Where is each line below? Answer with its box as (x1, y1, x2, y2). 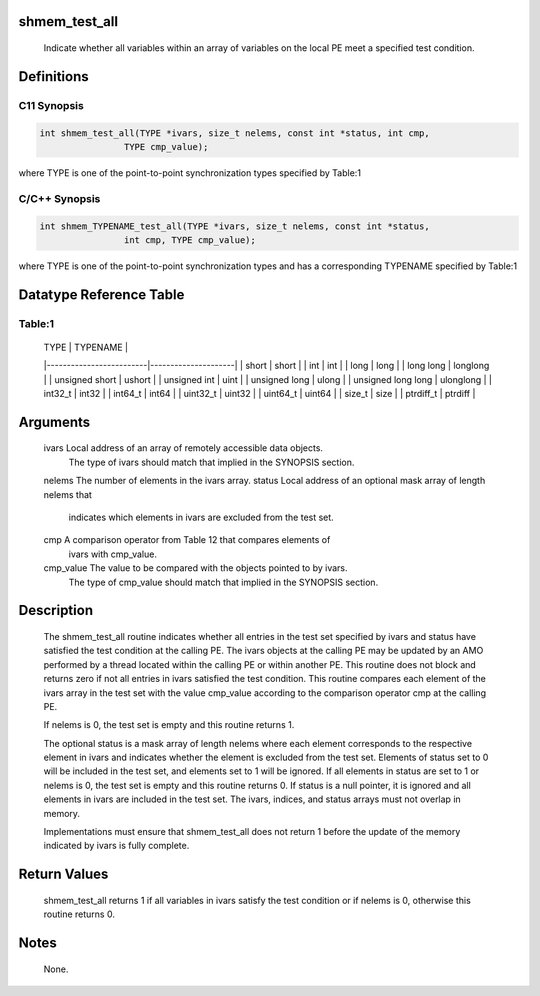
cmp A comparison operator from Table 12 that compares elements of (43, 534, 331, 546)
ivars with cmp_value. (68, 548, 157, 560)
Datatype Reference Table (18, 286, 185, 303)
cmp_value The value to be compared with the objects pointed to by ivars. (43, 562, 349, 574)
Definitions (18, 68, 89, 85)
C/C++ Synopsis (18, 191, 101, 205)
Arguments (18, 413, 91, 430)
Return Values (18, 866, 109, 883)
